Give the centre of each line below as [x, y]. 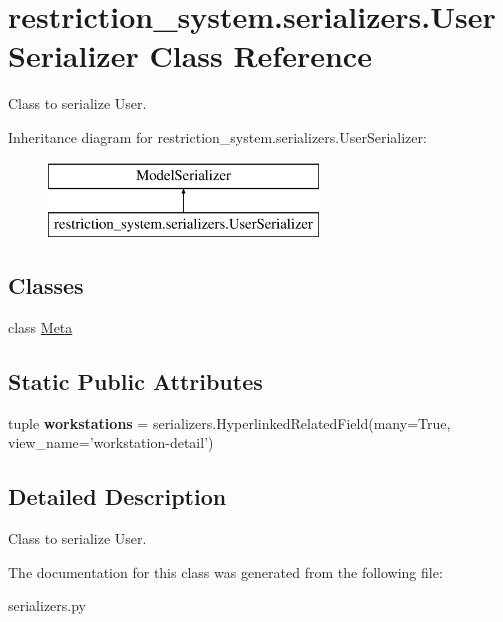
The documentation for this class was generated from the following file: [225, 571]
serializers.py [47, 605]
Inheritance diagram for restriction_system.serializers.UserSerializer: [217, 136]
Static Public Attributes [135, 380]
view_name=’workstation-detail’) [111, 442]
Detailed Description [117, 496]
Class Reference [260, 55]
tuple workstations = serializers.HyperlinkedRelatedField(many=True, [229, 422]
